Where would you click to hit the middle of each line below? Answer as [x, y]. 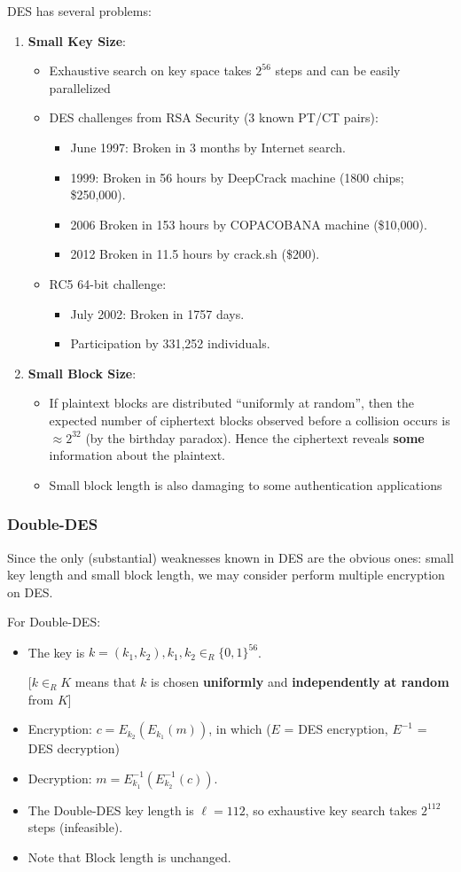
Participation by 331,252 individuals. [170, 343]
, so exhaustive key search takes [331, 810]
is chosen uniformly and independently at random [300, 681]
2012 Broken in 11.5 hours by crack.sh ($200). [195, 254]
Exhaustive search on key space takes [150, 70]
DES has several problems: [79, 11]
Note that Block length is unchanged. [129, 856]
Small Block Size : [82, 373]
